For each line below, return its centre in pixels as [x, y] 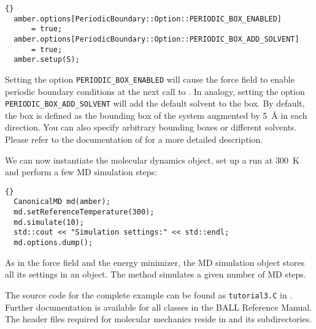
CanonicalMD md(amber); [62, 202]
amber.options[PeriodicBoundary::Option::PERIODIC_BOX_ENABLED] [148, 19]
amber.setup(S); [47, 60]
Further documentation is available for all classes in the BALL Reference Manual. [158, 307]
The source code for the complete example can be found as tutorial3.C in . [149, 294]
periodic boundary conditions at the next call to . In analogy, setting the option [155, 91]
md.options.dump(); [53, 243]
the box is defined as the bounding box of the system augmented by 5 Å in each [156, 115]
